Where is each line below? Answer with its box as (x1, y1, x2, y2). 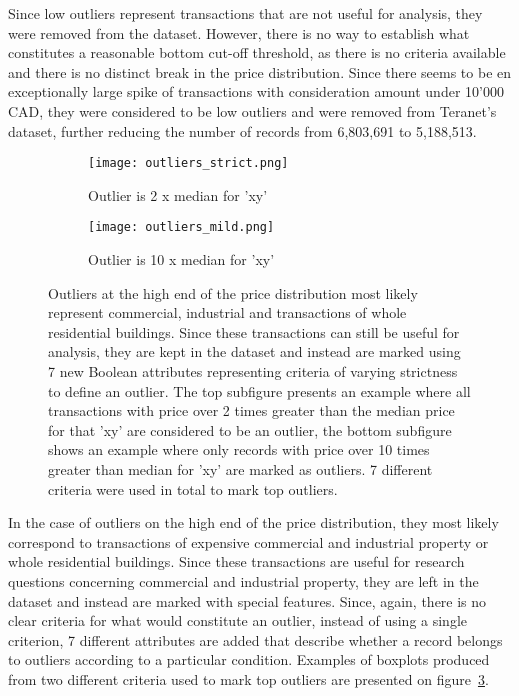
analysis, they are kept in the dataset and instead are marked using (48, 341, 461, 362)
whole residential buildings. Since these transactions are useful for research (8, 551, 465, 572)
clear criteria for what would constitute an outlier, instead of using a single (8, 610, 468, 631)
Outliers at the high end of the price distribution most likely (48, 282, 418, 303)
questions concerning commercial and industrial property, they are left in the (8, 570, 479, 591)
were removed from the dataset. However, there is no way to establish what (8, 22, 470, 43)
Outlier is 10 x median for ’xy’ (88, 249, 275, 270)
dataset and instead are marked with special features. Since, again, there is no (8, 590, 487, 611)
